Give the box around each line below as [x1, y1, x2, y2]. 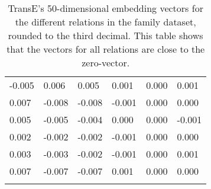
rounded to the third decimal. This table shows [8, 28, 203, 42]
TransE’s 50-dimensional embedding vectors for [8, 1, 203, 15]
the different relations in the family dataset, [15, 15, 196, 28]
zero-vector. [82, 56, 130, 69]
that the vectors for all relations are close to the [7, 42, 205, 56]
